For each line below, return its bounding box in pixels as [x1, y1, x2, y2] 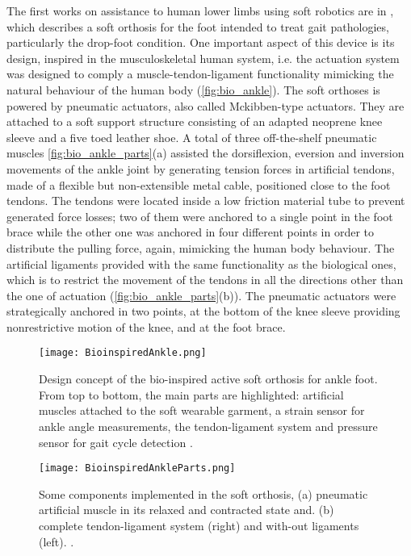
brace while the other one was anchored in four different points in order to [6, 224, 375, 240]
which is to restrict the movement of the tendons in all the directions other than [6, 271, 404, 288]
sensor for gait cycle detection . [39, 433, 193, 450]
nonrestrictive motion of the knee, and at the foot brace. [6, 318, 286, 335]
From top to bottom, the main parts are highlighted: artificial [39, 386, 344, 403]
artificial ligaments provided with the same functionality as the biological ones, [6, 255, 396, 272]
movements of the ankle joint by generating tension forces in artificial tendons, [6, 160, 395, 177]
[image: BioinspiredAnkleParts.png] [39, 462, 236, 474]
